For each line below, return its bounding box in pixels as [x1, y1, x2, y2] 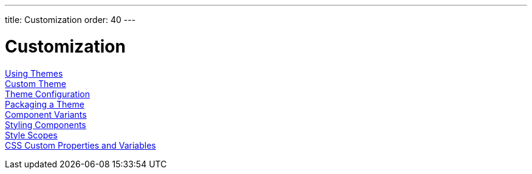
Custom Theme [5, 78, 66, 89]
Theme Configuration [5, 88, 90, 99]
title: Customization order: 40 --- [5, 14, 136, 25]
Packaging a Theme [5, 98, 84, 109]
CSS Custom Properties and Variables [5, 140, 156, 150]
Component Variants [5, 109, 87, 120]
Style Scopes [5, 129, 58, 140]
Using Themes [5, 68, 63, 79]
